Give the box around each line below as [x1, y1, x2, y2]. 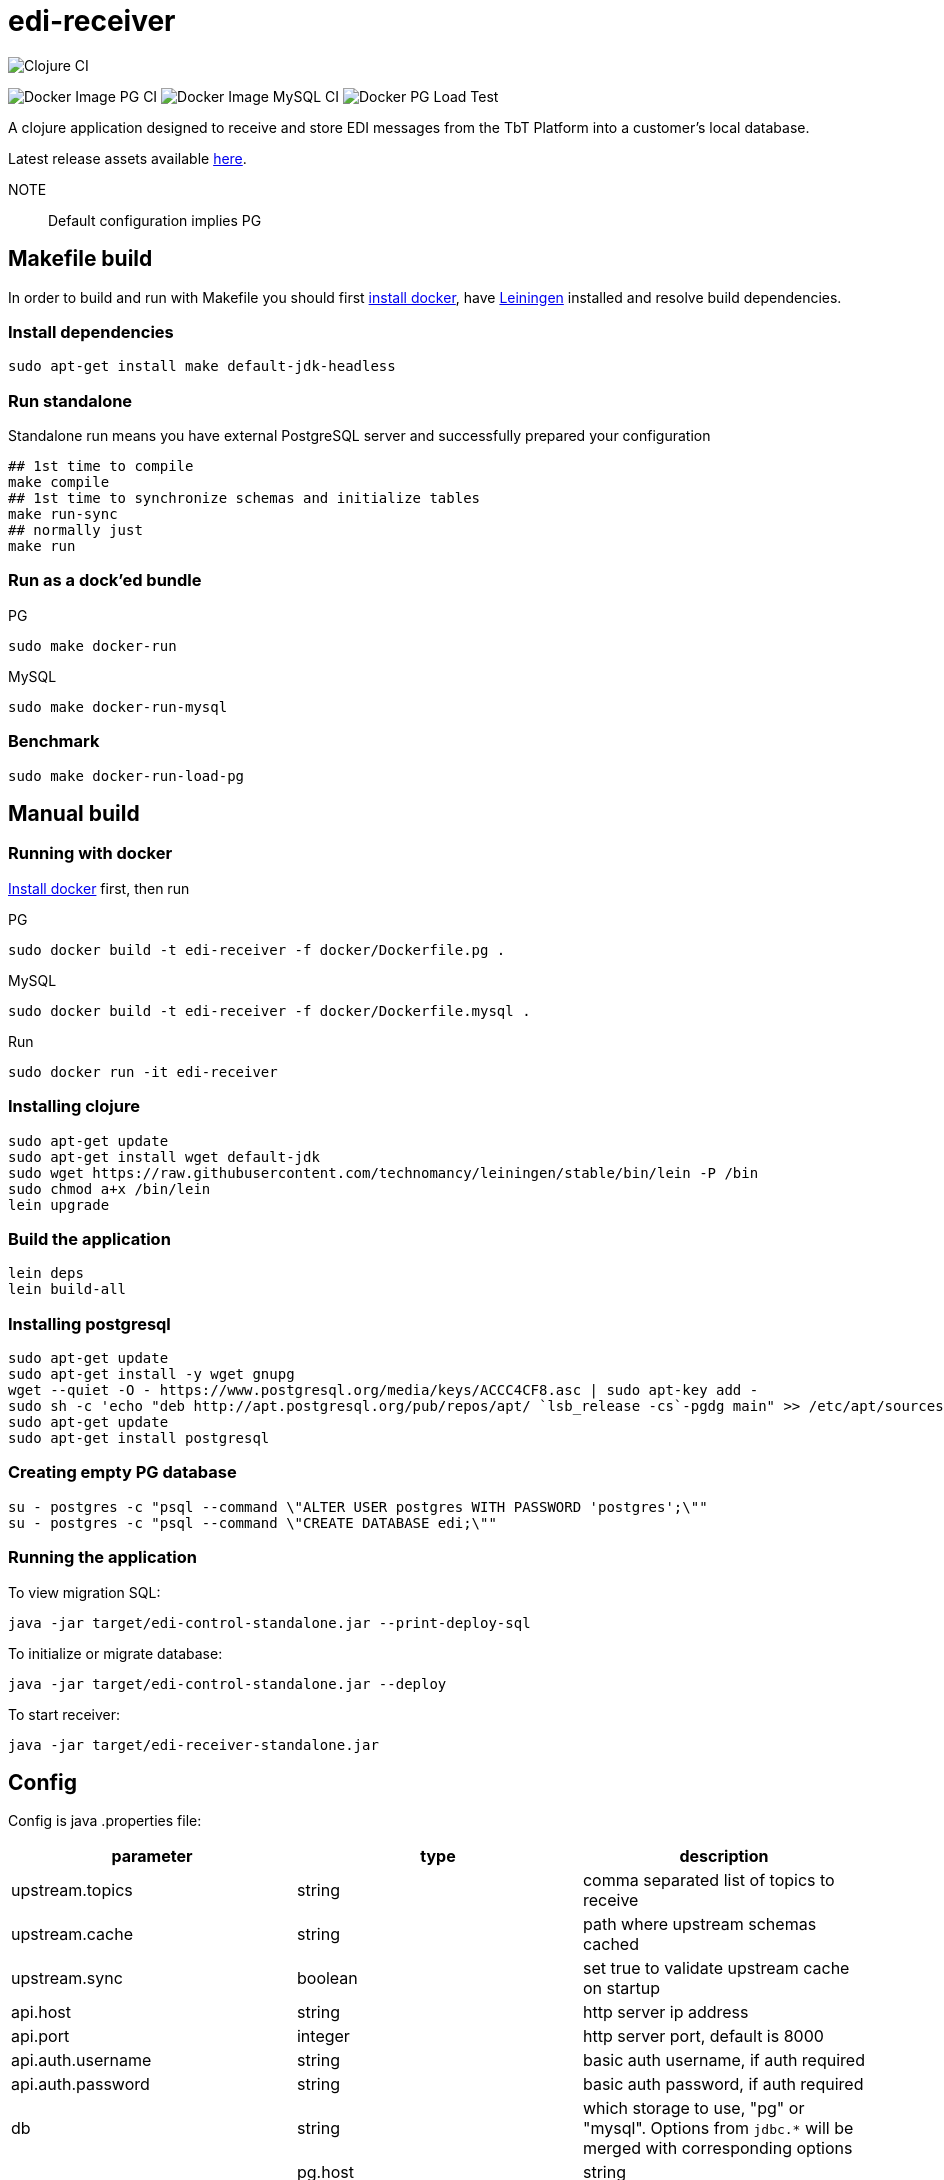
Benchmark [8, 731, 100, 752]
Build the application [8, 1228, 171, 1249]
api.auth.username [11, 2050, 152, 2071]
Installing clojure [8, 1096, 140, 1117]
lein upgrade [8, 1196, 110, 1213]
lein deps [8, 1265, 84, 1282]
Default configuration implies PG [48, 211, 262, 229]
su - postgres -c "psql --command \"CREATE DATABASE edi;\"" [8, 1514, 497, 1531]
